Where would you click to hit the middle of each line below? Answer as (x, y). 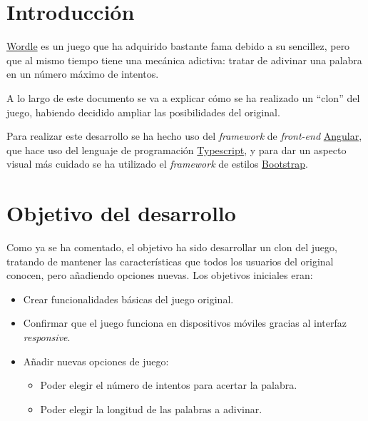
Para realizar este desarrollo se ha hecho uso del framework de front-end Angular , (184, 136)
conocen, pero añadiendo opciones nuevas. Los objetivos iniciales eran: (160, 275)
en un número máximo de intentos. (83, 74)
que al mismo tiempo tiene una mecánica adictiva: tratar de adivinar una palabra (184, 60)
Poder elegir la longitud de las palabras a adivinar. (151, 409)
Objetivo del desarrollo (121, 213)
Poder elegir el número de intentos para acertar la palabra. (169, 385)
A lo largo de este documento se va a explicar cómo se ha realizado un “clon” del (183, 97)
